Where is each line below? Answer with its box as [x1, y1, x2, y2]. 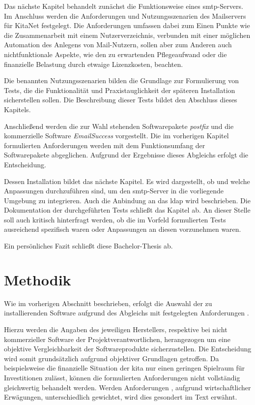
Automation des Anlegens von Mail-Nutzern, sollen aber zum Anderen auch [4, 39, 232, 50]
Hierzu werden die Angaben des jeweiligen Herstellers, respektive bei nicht [4, 324, 227, 334]
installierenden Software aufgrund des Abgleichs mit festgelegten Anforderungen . [4, 308, 249, 318]
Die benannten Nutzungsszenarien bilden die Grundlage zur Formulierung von [4, 75, 239, 86]
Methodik [4, 269, 71, 289]
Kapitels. [4, 104, 31, 114]
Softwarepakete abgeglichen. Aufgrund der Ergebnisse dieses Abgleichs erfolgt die [4, 150, 248, 160]
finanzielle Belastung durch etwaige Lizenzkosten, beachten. [4, 59, 183, 69]
